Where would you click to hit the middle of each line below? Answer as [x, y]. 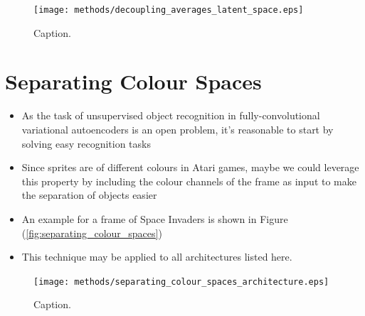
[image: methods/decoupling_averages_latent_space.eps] [169, 10]
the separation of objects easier [89, 195]
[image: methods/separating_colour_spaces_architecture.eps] [181, 282]
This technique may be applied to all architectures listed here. [157, 257]
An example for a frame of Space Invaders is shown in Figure [155, 218]
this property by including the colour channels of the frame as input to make [189, 181]
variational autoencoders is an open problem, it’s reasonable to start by [178, 129]
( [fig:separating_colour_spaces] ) [92, 233]
